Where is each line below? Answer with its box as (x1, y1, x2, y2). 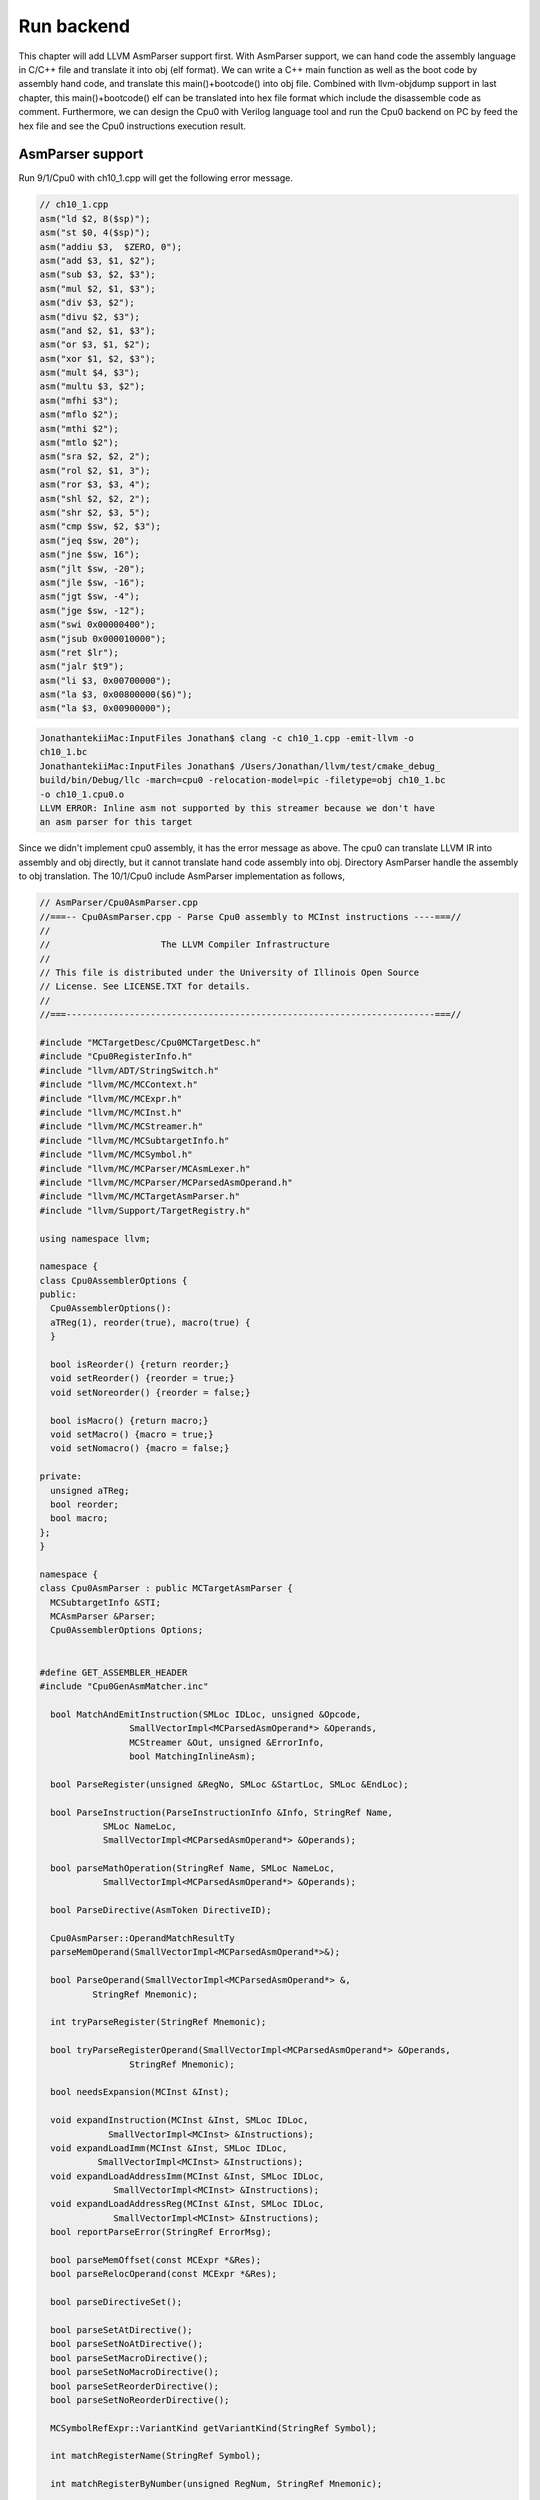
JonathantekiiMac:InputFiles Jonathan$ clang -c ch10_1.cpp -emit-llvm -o (39, 733, 415, 744)
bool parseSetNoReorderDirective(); (50, 2394, 230, 2405)
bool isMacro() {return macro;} (50, 1415, 209, 1426)
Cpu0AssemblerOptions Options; (50, 1625, 204, 1636)
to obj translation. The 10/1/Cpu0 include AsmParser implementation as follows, (18, 870, 345, 882)
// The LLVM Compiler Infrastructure (39, 939, 330, 950)
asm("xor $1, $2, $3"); (39, 353, 157, 364)
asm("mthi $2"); (39, 423, 120, 434)
